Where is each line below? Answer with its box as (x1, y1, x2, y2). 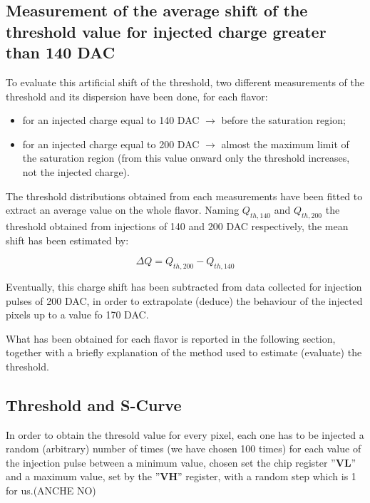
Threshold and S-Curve (6, 393, 182, 415)
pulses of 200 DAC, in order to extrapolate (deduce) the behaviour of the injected (6, 293, 363, 308)
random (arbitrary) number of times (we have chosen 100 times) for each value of (6, 441, 361, 456)
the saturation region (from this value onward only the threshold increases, (22, 150, 350, 165)
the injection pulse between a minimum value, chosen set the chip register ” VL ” (6, 455, 356, 470)
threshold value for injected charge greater (6, 20, 327, 42)
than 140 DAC (6, 41, 115, 63)
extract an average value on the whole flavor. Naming (6, 202, 240, 217)
